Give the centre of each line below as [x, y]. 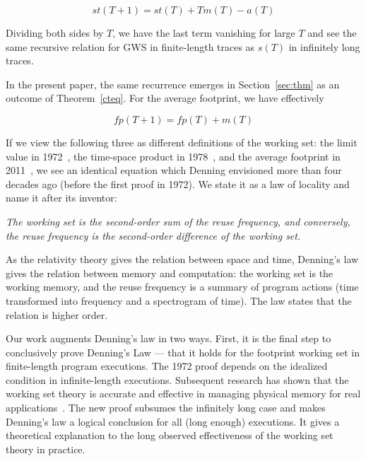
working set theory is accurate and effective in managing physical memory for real [183, 393]
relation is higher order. [57, 314]
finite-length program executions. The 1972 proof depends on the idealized [167, 366]
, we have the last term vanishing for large [204, 33]
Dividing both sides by [55, 33]
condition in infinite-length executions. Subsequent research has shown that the [177, 379]
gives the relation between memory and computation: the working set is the [170, 273]
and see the [332, 33]
